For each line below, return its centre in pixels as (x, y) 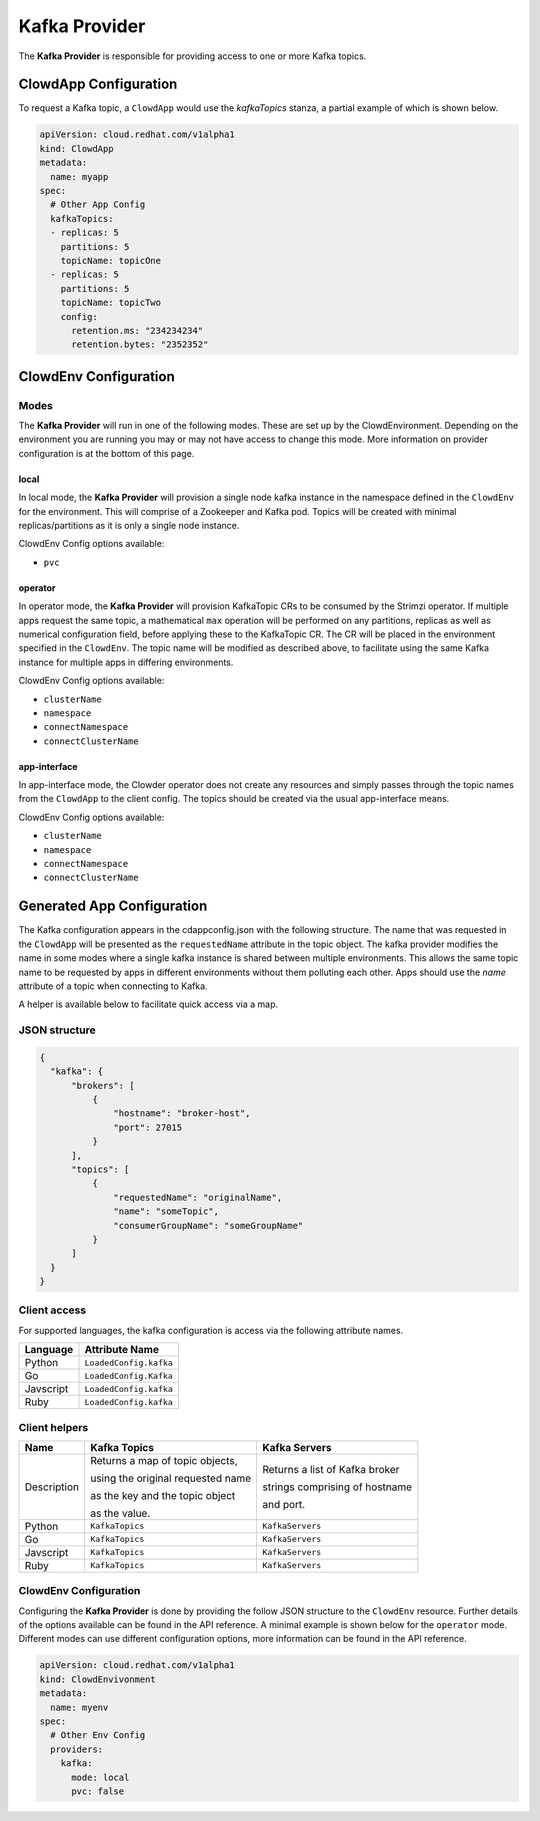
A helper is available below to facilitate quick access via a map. (148, 1004)
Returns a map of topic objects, (164, 1460)
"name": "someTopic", (166, 1211)
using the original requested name (171, 1478)
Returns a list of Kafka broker (330, 1469)
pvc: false (98, 1791)
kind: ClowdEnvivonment (98, 1679)
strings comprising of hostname (337, 1487)
